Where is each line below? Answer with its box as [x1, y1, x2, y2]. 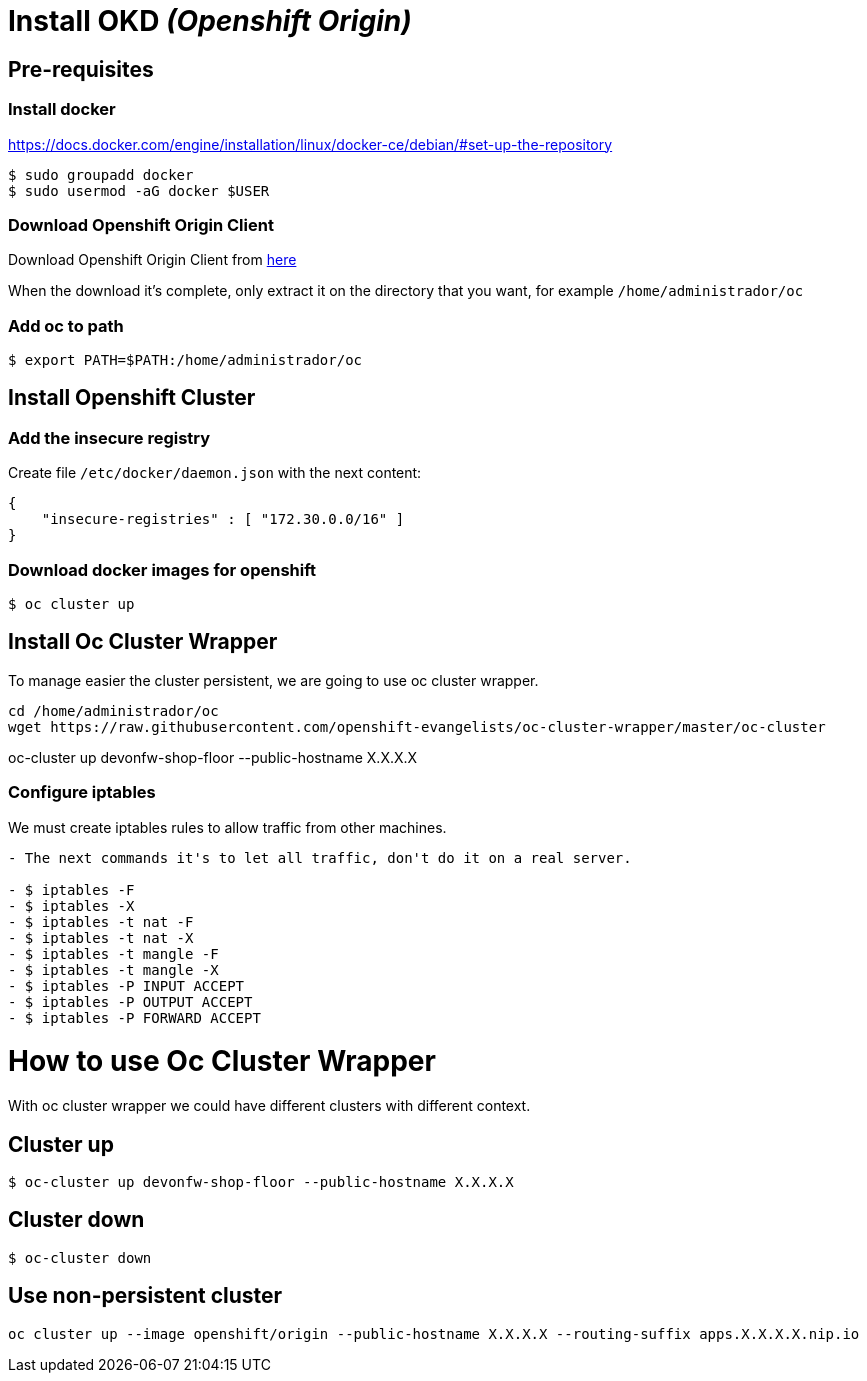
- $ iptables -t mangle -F [8, 945, 219, 962]
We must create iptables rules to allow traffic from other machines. [8, 818, 447, 836]
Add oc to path [8, 315, 124, 336]
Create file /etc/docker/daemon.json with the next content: [8, 464, 422, 482]
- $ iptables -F [8, 881, 135, 898]
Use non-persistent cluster [8, 1283, 283, 1309]
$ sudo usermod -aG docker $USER [8, 182, 270, 199]
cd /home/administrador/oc [8, 702, 219, 719]
